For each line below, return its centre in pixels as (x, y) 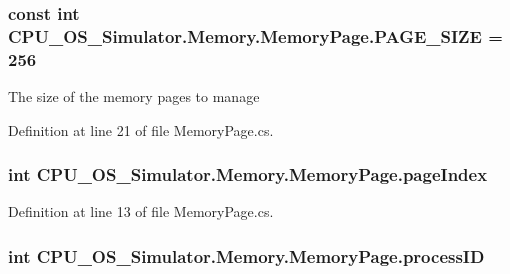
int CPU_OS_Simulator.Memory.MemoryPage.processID (246, 255)
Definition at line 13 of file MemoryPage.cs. (141, 211)
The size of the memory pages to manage (134, 96)
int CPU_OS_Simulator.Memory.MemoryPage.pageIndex (248, 174)
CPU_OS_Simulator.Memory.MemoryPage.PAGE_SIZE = (255, 35)
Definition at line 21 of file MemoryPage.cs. (141, 129)
